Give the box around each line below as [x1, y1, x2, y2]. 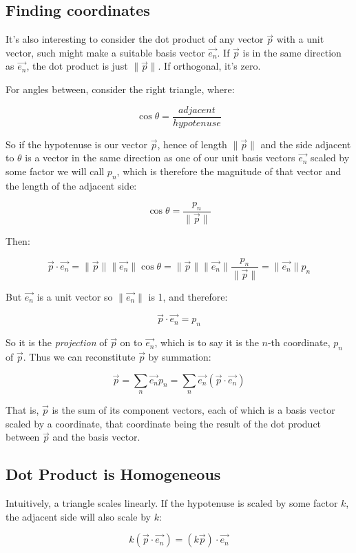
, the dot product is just [26, 59, 128, 73]
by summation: [148, 350, 211, 363]
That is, [6, 402, 39, 416]
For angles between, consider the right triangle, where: [6, 81, 235, 96]
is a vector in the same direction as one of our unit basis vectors [25, 150, 295, 165]
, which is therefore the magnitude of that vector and [116, 163, 342, 178]
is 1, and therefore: [148, 289, 228, 303]
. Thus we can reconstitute [23, 350, 136, 363]
